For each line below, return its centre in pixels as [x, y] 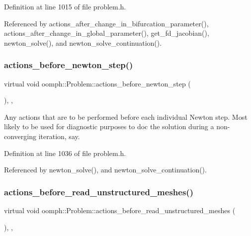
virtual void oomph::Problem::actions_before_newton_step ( [97, 83]
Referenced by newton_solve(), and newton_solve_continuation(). [105, 170]
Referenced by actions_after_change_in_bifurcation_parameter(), [106, 23]
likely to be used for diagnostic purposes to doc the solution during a [109, 126]
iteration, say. [59, 136]
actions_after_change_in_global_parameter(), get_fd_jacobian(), [107, 33]
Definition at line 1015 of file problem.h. [65, 6]
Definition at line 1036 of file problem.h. [65, 153]
